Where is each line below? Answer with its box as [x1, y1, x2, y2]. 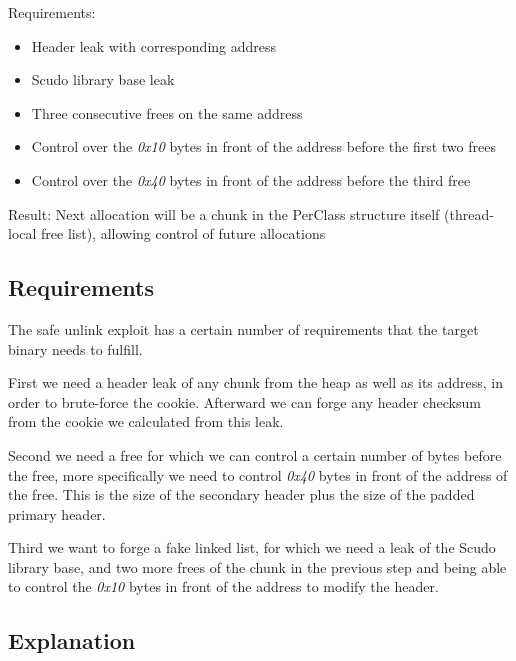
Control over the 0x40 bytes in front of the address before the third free [31, 169, 471, 190]
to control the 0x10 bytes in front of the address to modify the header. [8, 576, 439, 597]
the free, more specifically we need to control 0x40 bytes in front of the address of [8, 464, 508, 485]
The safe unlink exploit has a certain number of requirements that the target [8, 318, 479, 339]
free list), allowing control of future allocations [41, 223, 326, 244]
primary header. [8, 503, 106, 524]
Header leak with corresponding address [31, 35, 277, 56]
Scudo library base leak [31, 69, 175, 90]
